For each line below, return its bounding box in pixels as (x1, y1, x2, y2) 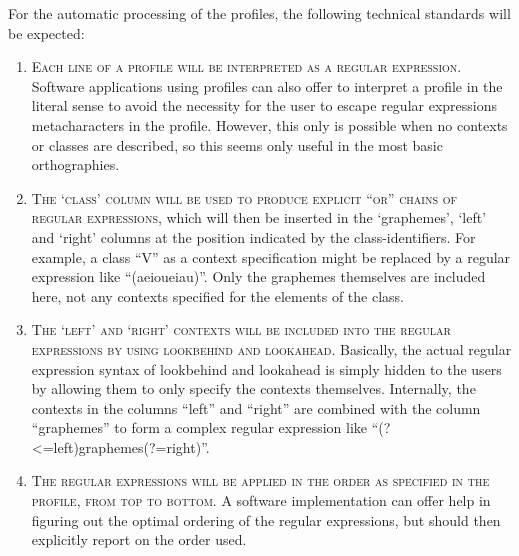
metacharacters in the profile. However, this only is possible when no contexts (31, 114, 508, 135)
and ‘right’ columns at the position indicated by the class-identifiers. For (31, 226, 476, 247)
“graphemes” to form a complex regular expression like (31, 417, 368, 438)
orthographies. (31, 154, 120, 175)
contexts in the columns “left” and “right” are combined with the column (31, 397, 481, 418)
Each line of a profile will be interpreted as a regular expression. (31, 56, 462, 77)
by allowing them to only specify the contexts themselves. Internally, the (31, 378, 476, 399)
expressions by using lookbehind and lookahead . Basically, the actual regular (31, 338, 512, 359)
